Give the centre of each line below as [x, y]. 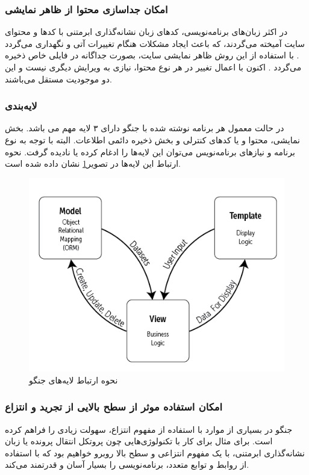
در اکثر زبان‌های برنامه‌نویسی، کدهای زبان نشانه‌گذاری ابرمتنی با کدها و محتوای [146, 32]
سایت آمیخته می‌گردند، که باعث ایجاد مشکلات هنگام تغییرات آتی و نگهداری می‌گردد [155, 43]
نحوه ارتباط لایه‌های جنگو [73, 380]
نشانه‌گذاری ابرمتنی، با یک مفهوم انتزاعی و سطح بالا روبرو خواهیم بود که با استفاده [155, 452]
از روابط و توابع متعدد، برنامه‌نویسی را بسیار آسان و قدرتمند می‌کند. [127, 464]
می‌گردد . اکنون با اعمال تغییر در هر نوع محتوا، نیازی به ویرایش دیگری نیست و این [153, 67]
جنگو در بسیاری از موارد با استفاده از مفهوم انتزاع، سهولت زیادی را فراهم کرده [149, 429]
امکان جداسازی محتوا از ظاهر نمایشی [86, 9]
